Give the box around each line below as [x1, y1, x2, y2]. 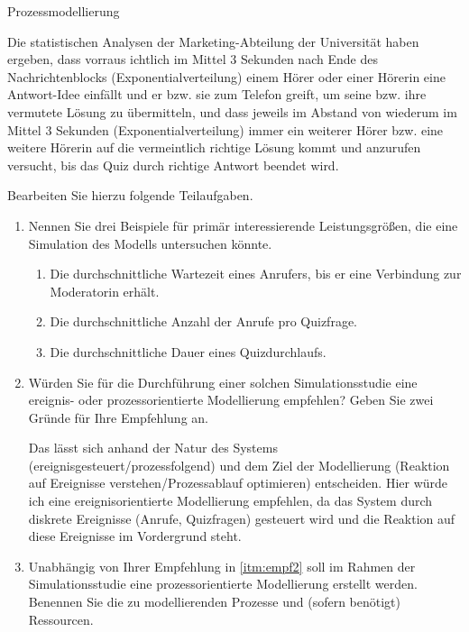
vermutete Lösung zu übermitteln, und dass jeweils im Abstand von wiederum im [7, 102, 457, 121]
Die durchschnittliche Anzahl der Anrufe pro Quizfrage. [50, 312, 357, 331]
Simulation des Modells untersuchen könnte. [28, 234, 272, 252]
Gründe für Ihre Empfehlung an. [28, 408, 208, 426]
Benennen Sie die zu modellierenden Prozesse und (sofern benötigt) [28, 592, 400, 611]
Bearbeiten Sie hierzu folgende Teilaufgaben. [7, 186, 253, 205]
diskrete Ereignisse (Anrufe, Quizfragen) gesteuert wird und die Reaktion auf [28, 508, 455, 527]
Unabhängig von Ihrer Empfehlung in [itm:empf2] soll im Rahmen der [28, 556, 416, 575]
